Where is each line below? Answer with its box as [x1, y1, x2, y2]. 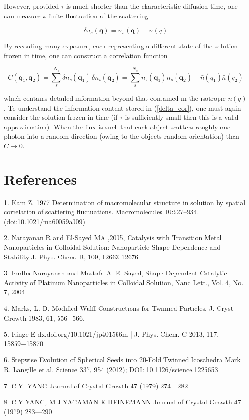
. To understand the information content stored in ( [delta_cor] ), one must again [4, 102, 241, 113]
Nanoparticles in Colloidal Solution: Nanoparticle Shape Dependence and [4, 242, 221, 252]
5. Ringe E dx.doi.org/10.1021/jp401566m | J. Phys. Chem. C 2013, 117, [4, 329, 219, 339]
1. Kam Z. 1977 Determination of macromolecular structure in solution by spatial [4, 197, 246, 207]
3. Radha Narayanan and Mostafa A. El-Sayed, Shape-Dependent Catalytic [4, 268, 227, 278]
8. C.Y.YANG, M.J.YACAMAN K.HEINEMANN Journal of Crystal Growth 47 [4, 397, 241, 407]
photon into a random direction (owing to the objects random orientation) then [4, 131, 239, 141]
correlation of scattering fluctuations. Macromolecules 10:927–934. [4, 207, 199, 217]
